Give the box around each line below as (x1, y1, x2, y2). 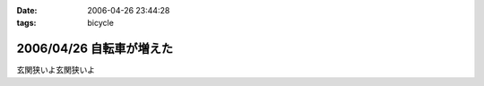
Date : (16, 5, 38, 15)
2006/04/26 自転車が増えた (16, 41, 174, 56)
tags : (16, 18, 37, 29)
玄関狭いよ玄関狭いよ (16, 64, 96, 75)
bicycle (87, 18, 114, 29)
